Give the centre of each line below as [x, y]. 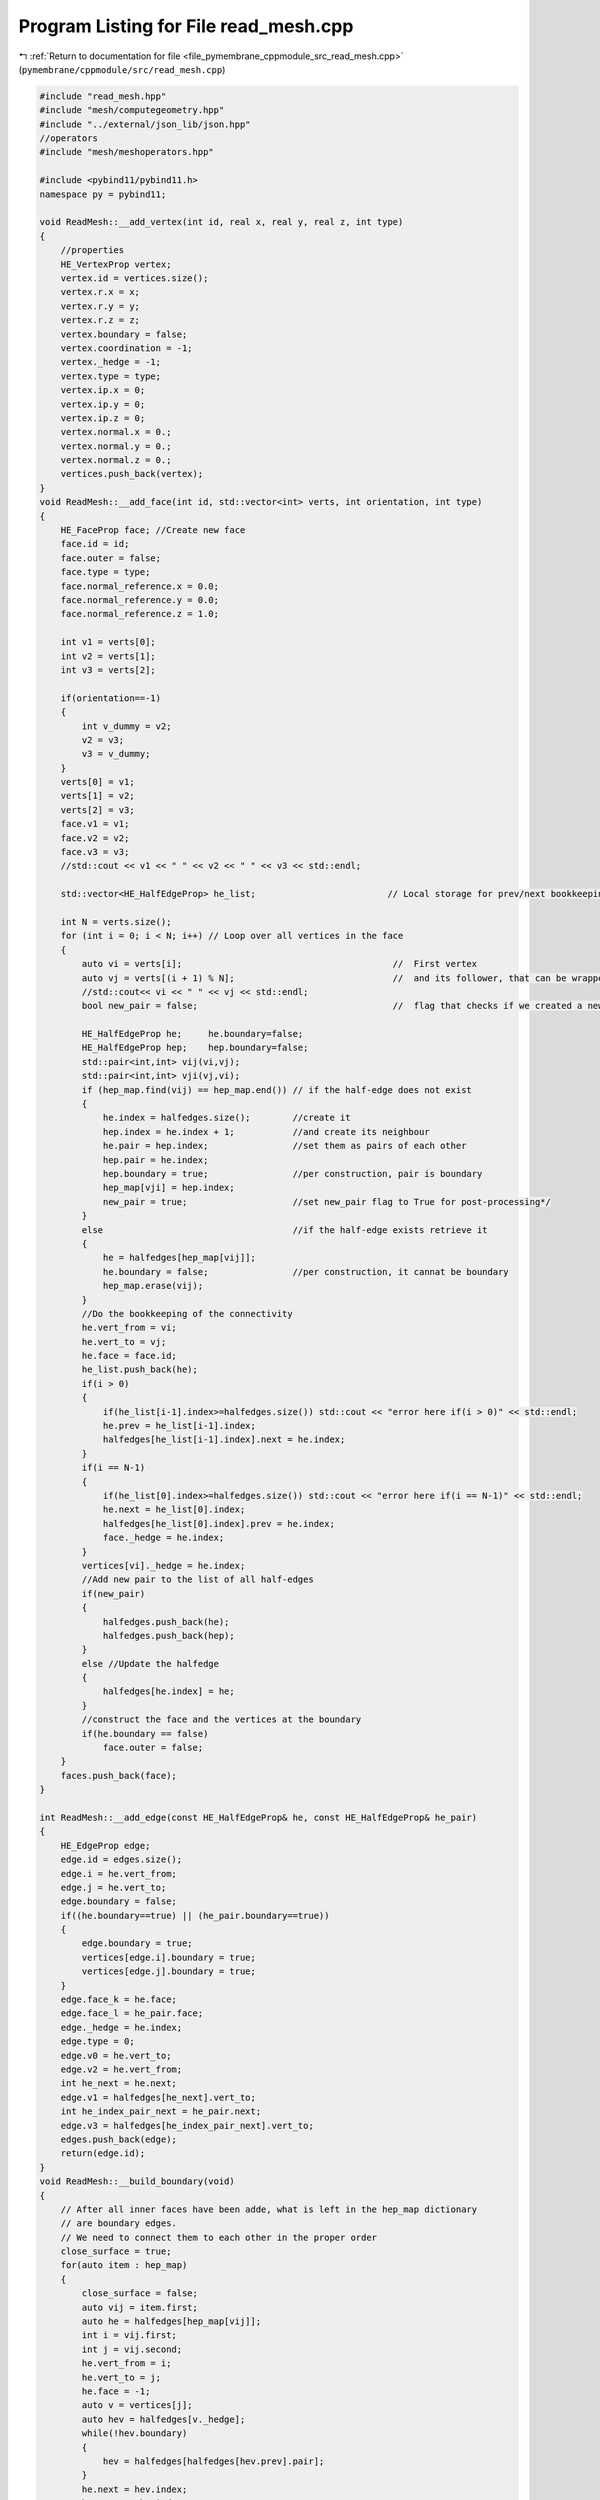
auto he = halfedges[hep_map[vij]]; [171, 2321]
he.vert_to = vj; [124, 1341]
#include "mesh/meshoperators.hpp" [126, 152]
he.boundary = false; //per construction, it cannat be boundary [305, 1271]
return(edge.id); [103, 2153]
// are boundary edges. [118, 2223]
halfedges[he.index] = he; [168, 1691]
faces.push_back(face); [118, 1775]
